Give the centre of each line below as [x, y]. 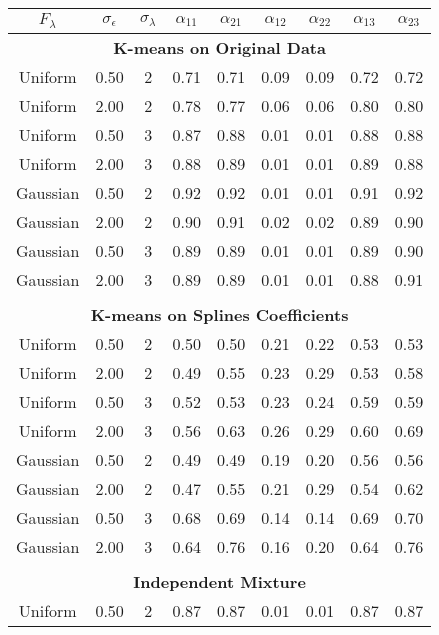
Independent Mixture [219, 581]
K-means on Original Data [219, 47]
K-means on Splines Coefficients [219, 314]
